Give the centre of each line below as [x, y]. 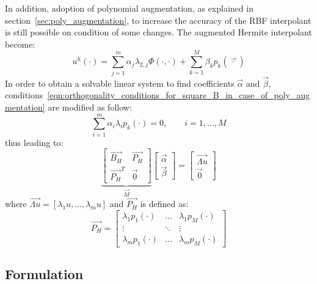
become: [20, 44]
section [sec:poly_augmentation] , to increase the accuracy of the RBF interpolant [158, 20]
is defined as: [164, 204]
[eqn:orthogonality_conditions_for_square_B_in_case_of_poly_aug [179, 95]
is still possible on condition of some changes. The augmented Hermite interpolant [158, 32]
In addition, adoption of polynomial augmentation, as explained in [129, 8]
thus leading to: [34, 142]
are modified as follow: [90, 107]
